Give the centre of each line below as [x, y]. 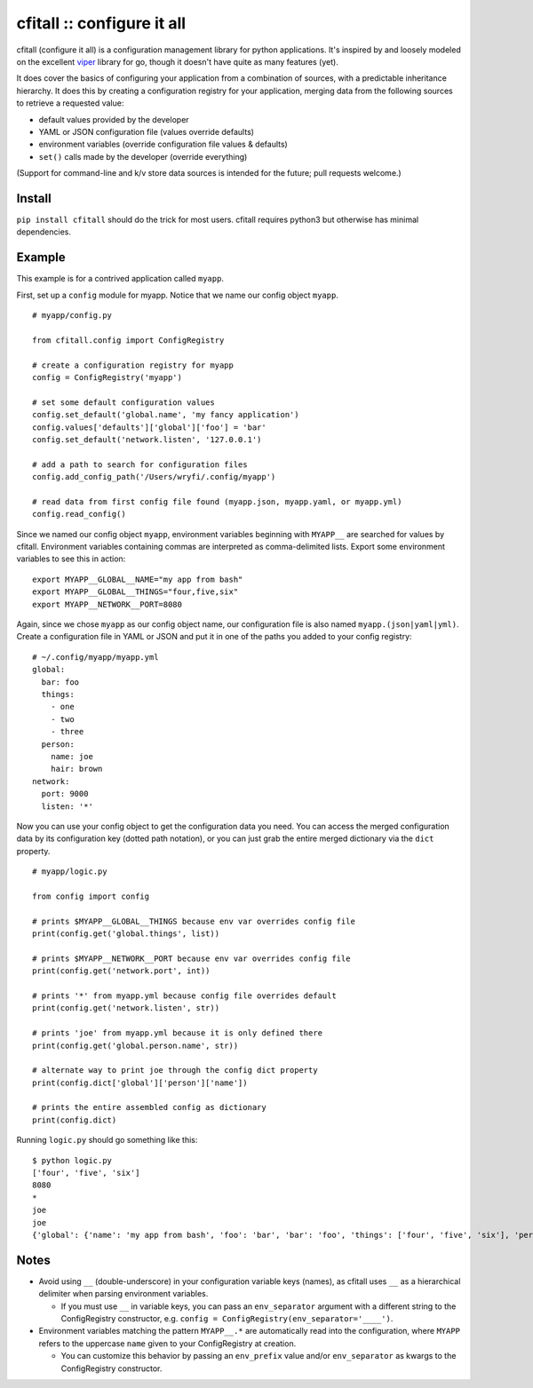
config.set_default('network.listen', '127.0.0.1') [147, 439]
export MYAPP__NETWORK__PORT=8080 [107, 604]
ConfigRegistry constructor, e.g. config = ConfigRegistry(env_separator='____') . [227, 1319]
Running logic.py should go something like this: [107, 1140]
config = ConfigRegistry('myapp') [107, 377]
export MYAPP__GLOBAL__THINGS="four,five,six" [135, 592]
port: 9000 [65, 794]
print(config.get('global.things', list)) [126, 934]
